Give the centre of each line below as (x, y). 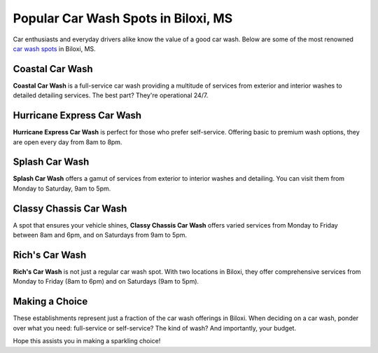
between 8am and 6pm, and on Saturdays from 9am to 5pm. (100, 235)
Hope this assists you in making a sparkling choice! (87, 341)
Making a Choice (50, 302)
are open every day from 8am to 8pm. (68, 142)
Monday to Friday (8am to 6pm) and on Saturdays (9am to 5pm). (106, 282)
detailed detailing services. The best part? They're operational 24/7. (111, 95)
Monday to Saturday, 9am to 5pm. (62, 188)
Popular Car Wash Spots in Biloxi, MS (123, 18)
